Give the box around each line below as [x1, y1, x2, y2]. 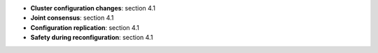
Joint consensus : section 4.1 [30, 14, 114, 22]
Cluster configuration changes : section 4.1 [30, 4, 155, 12]
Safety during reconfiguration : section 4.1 [30, 33, 153, 42]
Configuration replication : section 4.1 [30, 23, 139, 31]
